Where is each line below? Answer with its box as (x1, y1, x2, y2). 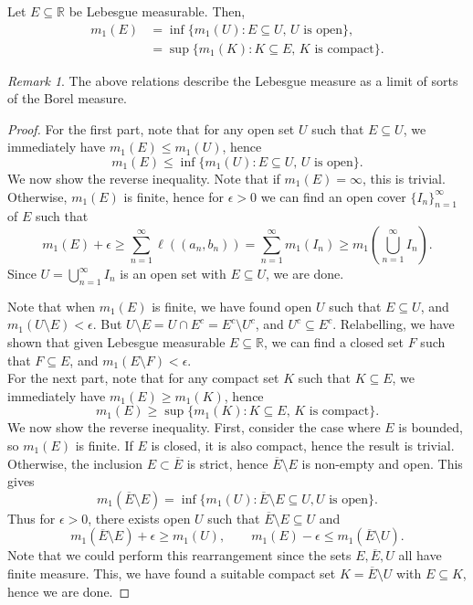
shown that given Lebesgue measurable (7, 333, 226, 351)
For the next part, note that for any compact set (7, 368, 279, 387)
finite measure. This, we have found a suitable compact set (7, 563, 336, 582)
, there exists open (88, 508, 191, 527)
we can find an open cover (260, 186, 406, 206)
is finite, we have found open (152, 296, 312, 315)
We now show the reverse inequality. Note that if (7, 169, 280, 188)
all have (398, 546, 442, 565)
